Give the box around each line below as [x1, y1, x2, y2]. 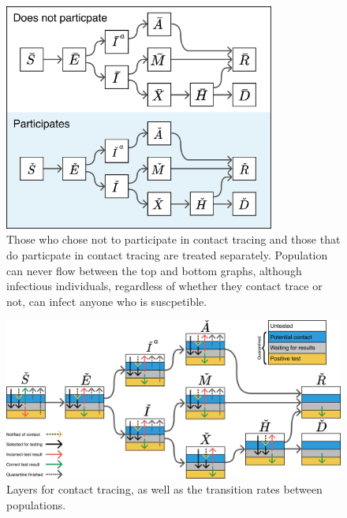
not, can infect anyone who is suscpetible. [6, 293, 207, 309]
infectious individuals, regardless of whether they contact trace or [6, 278, 323, 294]
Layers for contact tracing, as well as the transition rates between [6, 481, 323, 498]
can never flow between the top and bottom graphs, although [6, 262, 302, 278]
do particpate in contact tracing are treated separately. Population [6, 247, 328, 263]
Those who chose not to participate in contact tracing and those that [6, 231, 341, 248]
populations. [6, 497, 66, 513]
